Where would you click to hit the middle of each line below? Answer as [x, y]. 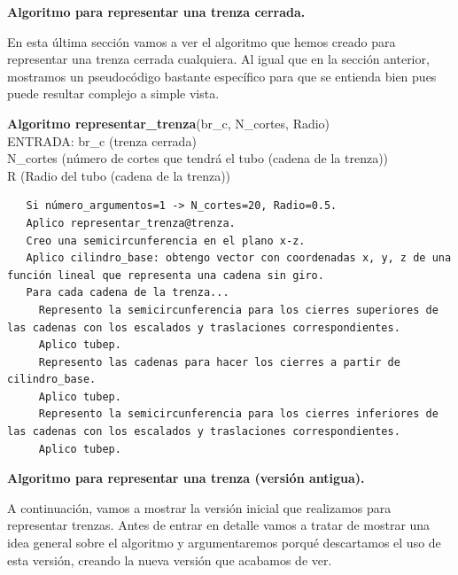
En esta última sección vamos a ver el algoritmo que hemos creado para [202, 41]
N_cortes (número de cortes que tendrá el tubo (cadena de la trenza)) [198, 158]
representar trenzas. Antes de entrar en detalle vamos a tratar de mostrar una [219, 525]
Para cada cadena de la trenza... [128, 293]
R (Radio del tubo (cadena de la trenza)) [119, 175]
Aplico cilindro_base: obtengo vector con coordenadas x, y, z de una [239, 258]
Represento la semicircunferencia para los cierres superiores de [238, 310]
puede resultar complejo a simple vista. [113, 93]
